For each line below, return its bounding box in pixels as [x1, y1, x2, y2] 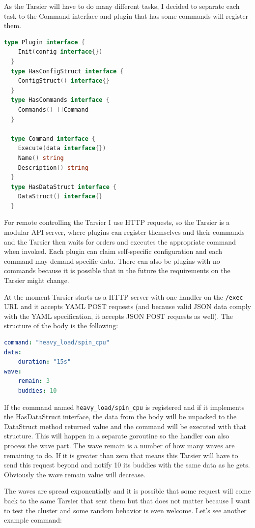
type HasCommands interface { [11, 96, 110, 104]
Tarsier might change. [4, 275, 69, 285]
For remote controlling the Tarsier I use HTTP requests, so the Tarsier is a [4, 217, 230, 227]
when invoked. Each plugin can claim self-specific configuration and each [4, 246, 223, 256]
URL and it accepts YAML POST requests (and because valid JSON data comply [4, 301, 251, 311]
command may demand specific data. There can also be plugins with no [4, 255, 220, 266]
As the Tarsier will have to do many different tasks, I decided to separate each [4, 1, 240, 11]
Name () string [18, 154, 64, 161]
